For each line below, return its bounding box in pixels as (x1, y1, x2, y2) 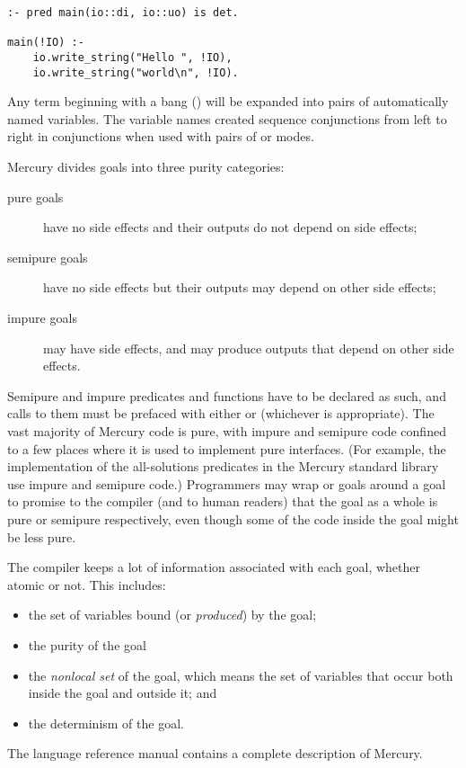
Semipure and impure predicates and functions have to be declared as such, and (7, 386, 446, 405)
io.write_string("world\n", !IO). (32, 66, 239, 79)
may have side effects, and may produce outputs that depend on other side (43, 338, 454, 357)
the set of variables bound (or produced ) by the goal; (28, 605, 317, 624)
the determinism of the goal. (28, 713, 184, 732)
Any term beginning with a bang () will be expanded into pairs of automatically (7, 92, 449, 111)
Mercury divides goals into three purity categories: (7, 157, 285, 176)
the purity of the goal (28, 635, 146, 654)
